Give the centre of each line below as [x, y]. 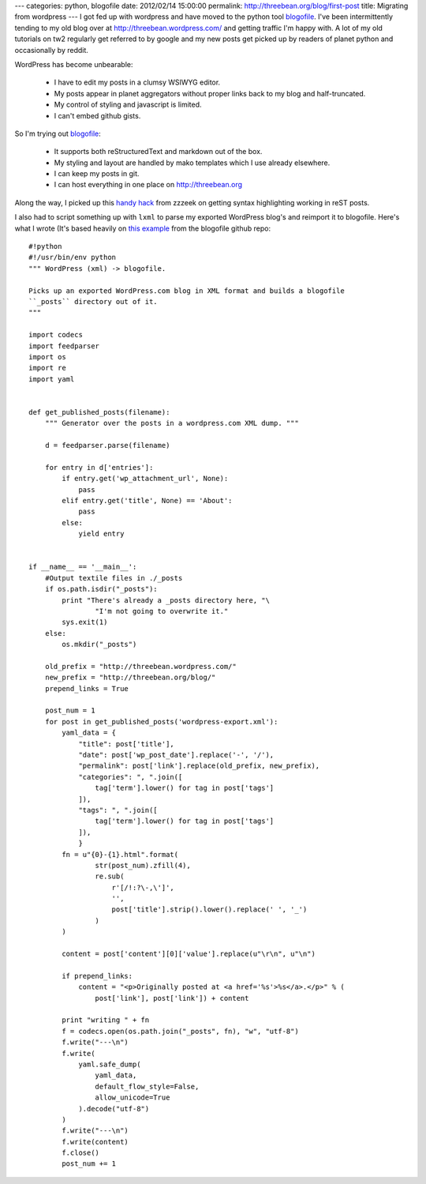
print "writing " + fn [106, 1020]
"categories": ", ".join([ [131, 777]
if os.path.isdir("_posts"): [101, 589]
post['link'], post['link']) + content [172, 998]
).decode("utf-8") [114, 1109]
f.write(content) [95, 1142]
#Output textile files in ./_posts [114, 578]
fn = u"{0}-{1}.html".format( [120, 854]
